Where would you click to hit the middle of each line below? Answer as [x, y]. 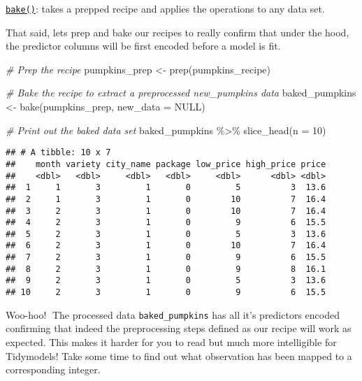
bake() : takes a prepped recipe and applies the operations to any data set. [165, 8]
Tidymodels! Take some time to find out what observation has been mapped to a [179, 355]
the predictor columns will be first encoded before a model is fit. [143, 46]
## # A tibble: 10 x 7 [58, 153]
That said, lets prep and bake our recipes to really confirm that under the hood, [178, 32]
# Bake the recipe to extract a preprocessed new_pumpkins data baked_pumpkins [181, 93]
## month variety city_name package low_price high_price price [166, 164]
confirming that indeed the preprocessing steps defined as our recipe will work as [179, 328]
